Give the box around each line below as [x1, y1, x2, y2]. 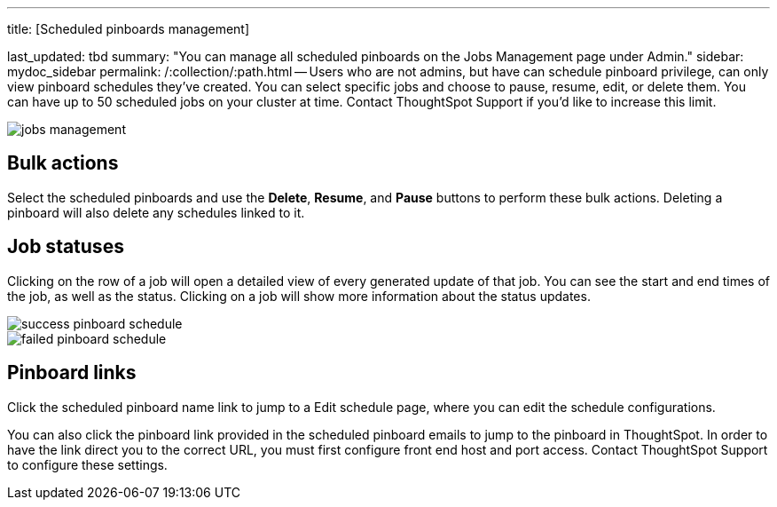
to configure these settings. [7, 456, 168, 472]
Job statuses [7, 235, 124, 258]
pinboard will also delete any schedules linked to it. [7, 204, 305, 220]
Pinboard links [7, 361, 137, 384]
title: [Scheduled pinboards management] [7, 21, 250, 36]
